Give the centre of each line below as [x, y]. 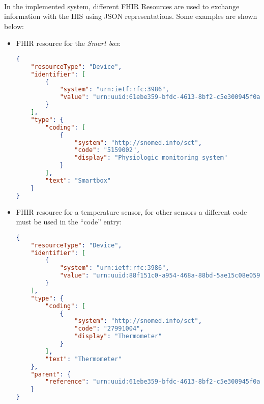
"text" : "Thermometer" [84, 359]
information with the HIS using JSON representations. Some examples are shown [131, 16]
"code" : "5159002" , [107, 150]
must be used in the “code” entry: [69, 222]
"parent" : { [51, 374]
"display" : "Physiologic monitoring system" [151, 158]
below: [14, 26]
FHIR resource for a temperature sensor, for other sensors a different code [131, 211]
